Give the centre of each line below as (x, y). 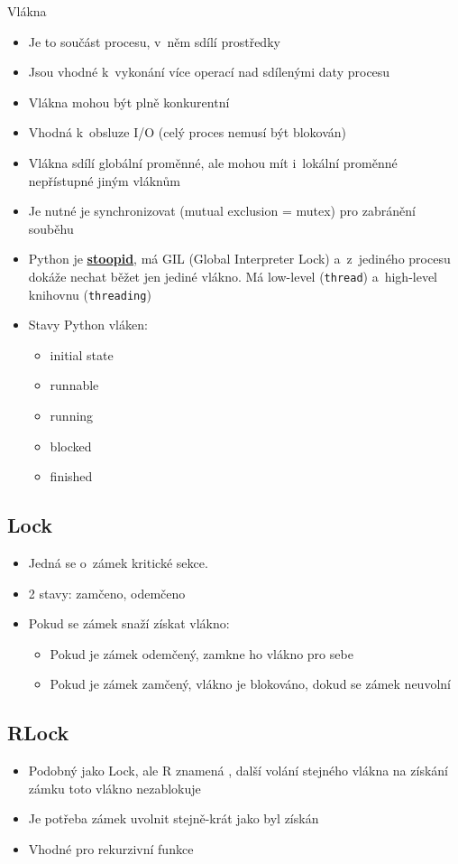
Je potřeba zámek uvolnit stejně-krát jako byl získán (174, 818)
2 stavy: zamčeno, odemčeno (107, 593)
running (72, 416)
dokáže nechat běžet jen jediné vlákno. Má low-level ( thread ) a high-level (233, 276)
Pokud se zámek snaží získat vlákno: (129, 623)
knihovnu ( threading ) (90, 294)
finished (71, 476)
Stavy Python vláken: (88, 325)
